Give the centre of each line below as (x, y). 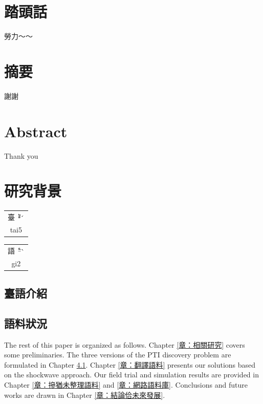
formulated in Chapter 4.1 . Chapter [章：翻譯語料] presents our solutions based (130, 364)
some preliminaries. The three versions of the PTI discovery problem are (118, 355)
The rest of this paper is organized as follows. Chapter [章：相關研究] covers (125, 344)
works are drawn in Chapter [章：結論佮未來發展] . (85, 395)
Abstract (36, 131)
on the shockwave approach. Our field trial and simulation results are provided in (131, 375)
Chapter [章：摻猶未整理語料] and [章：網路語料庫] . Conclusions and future (126, 385)
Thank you (21, 155)
